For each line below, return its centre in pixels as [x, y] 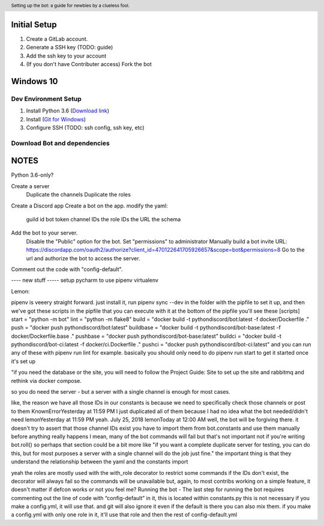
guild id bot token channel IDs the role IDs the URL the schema [103, 219]
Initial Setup [34, 24]
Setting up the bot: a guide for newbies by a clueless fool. [70, 5]
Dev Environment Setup [46, 99]
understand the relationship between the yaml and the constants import [100, 462]
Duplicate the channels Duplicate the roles [79, 195]
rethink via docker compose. [46, 381]
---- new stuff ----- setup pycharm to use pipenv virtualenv [85, 280]
